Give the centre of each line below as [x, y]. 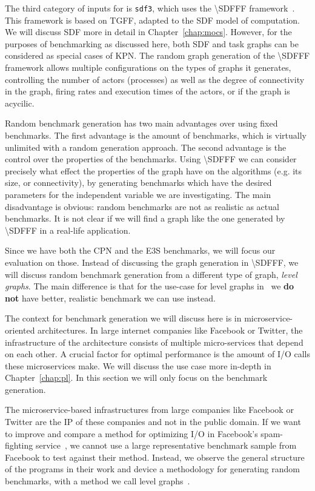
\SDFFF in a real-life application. [68, 230]
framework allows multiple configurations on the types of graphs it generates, [148, 68]
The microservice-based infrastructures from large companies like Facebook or [149, 410]
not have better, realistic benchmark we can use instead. [110, 298]
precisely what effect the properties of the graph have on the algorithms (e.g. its [154, 170]
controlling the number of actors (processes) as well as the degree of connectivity [155, 79]
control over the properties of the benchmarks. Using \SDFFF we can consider [151, 159]
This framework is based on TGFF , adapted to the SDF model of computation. [152, 20]
